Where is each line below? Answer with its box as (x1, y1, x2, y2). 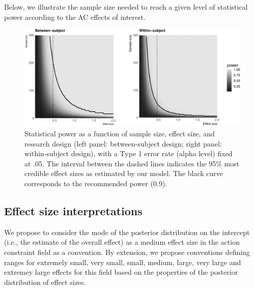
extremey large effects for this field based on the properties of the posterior (4, 267, 238, 277)
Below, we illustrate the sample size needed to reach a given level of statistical (4, 2, 248, 12)
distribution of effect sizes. (4, 276, 86, 287)
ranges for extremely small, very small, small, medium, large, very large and (4, 256, 241, 267)
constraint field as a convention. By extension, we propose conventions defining (4, 247, 250, 257)
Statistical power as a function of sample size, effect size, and (24, 128, 215, 139)
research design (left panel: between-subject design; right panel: (24, 138, 222, 149)
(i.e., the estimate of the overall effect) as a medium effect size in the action (4, 237, 240, 247)
